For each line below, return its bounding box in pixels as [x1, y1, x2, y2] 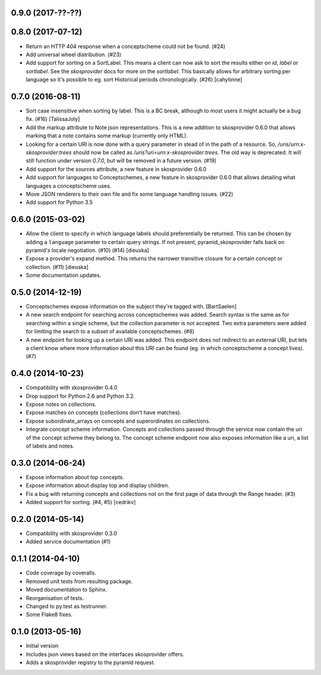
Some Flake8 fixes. [26, 611, 73, 618]
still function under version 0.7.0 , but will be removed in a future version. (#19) [26, 157, 217, 164]
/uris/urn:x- [277, 140, 306, 148]
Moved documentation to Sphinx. [26, 586, 108, 593]
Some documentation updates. [26, 271, 102, 279]
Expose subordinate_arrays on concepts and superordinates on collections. [26, 417, 211, 424]
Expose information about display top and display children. [26, 482, 169, 489]
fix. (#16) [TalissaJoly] [26, 115, 80, 123]
